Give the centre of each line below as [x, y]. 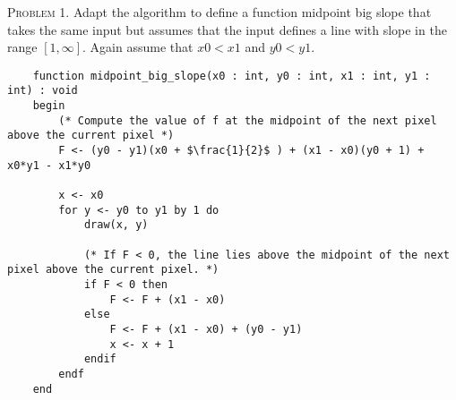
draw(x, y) [116, 225]
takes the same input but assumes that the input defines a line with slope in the [227, 29]
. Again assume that [138, 47]
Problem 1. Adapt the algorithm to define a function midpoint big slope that [219, 12]
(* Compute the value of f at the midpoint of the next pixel [248, 120]
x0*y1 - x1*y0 [49, 165]
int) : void [43, 91]
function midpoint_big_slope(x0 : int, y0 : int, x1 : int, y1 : [232, 76]
